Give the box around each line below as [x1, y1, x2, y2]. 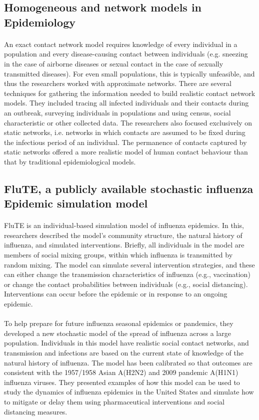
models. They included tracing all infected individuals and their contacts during [4, 97, 249, 108]
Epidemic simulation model [4, 195, 148, 211]
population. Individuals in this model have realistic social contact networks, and [4, 337, 249, 348]
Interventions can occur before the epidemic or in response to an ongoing [4, 288, 227, 299]
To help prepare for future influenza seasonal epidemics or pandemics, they [4, 318, 233, 328]
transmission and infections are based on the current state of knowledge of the [4, 347, 243, 357]
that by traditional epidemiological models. [4, 156, 136, 166]
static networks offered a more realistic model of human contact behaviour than [4, 146, 248, 157]
